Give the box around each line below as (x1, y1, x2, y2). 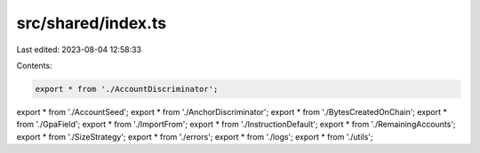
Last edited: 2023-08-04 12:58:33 (16, 44, 142, 55)
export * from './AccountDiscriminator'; (35, 84, 219, 94)
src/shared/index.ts (16, 13, 167, 33)
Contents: (16, 60, 52, 71)
